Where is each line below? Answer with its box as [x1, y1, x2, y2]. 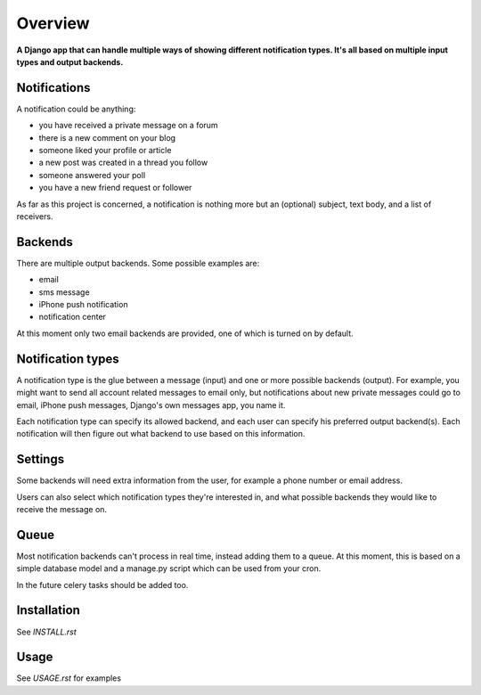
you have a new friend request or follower [38, 183, 192, 193]
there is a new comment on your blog [38, 132, 176, 143]
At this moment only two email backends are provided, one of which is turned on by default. [16, 328, 354, 339]
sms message [38, 286, 90, 298]
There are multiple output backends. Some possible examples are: [16, 258, 260, 268]
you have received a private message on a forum [38, 120, 218, 131]
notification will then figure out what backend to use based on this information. [16, 429, 306, 439]
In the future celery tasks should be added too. [16, 579, 189, 590]
